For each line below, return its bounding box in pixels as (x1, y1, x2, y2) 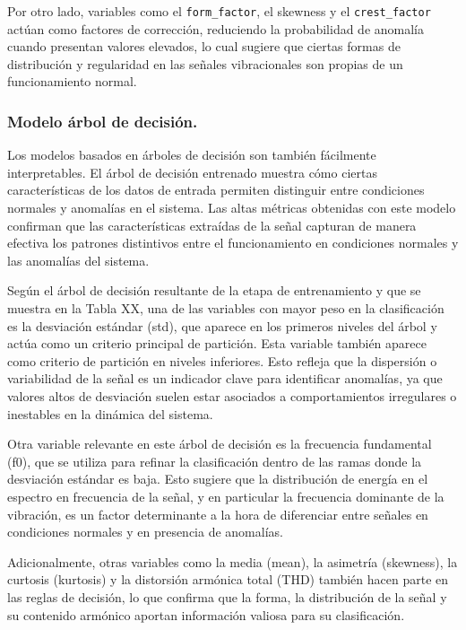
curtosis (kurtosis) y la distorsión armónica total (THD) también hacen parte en (7, 570, 449, 589)
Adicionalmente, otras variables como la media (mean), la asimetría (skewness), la (7, 552, 458, 571)
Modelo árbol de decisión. (7, 109, 198, 132)
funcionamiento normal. (7, 72, 137, 91)
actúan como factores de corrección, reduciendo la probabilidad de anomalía (7, 19, 425, 38)
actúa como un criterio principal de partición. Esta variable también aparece (7, 334, 427, 353)
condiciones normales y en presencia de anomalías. (7, 522, 283, 541)
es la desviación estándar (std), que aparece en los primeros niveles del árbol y (7, 316, 437, 335)
